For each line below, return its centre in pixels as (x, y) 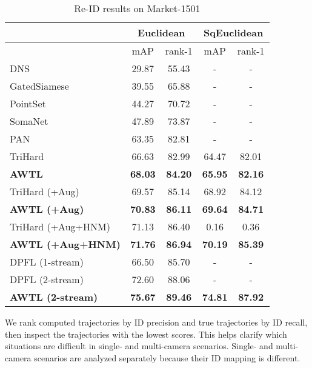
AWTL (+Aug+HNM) (65, 244)
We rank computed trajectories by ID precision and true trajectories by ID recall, (156, 322)
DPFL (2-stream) (47, 279)
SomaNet (29, 121)
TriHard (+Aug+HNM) (60, 226)
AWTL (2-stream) (54, 297)
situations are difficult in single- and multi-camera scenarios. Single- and (139, 346)
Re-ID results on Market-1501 (137, 8)
